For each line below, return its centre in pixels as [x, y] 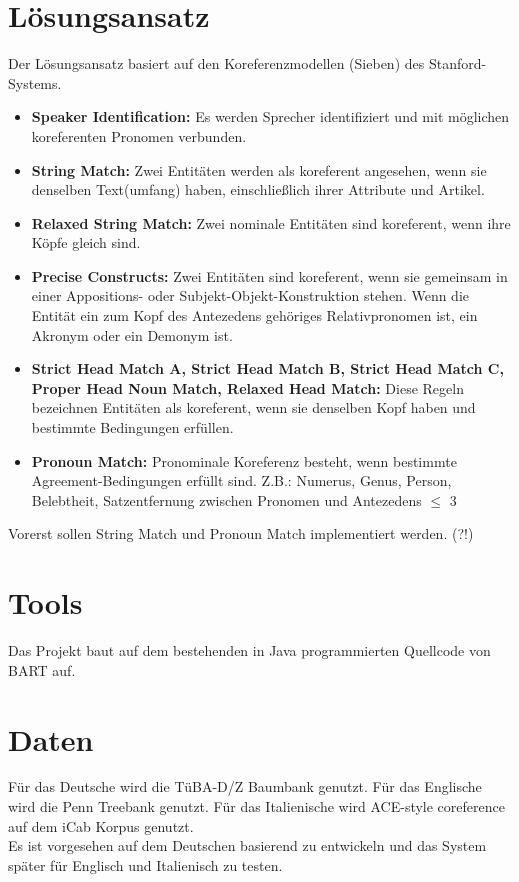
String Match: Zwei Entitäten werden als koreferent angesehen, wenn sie [259, 169]
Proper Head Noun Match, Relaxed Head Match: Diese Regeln [247, 387]
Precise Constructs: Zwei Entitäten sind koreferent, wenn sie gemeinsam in [269, 275]
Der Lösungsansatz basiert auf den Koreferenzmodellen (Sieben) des [216, 63]
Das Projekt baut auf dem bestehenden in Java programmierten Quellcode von [249, 650]
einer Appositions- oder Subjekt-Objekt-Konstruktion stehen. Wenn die [250, 295]
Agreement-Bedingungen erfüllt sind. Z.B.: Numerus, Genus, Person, [241, 480]
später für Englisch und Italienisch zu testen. [145, 864]
